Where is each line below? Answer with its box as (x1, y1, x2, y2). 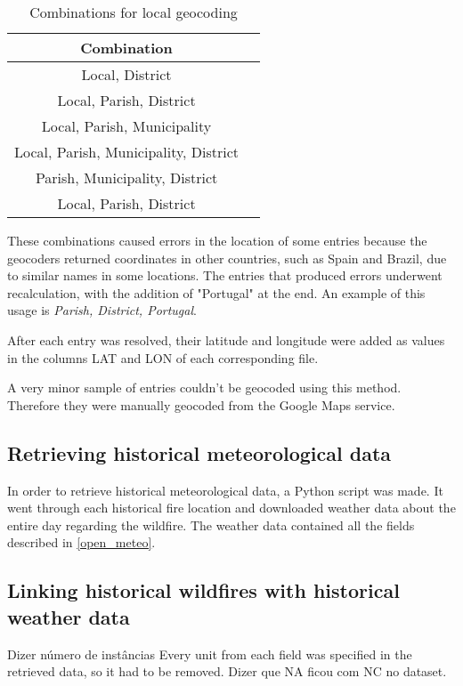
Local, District (81, 64, 172, 85)
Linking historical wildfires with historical (7, 577, 400, 604)
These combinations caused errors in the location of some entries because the (7, 231, 427, 249)
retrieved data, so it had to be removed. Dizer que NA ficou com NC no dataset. (7, 662, 447, 681)
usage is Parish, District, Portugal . (7, 301, 197, 319)
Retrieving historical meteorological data (7, 439, 392, 466)
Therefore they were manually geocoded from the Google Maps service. (7, 395, 395, 414)
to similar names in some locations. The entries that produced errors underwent (7, 266, 443, 285)
